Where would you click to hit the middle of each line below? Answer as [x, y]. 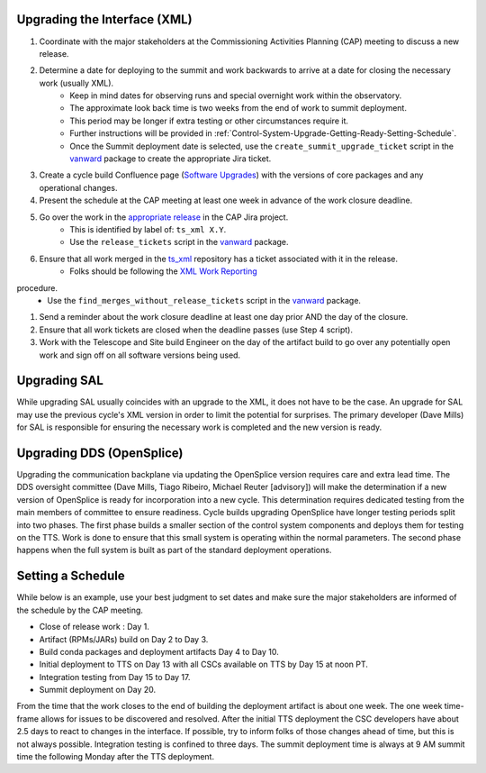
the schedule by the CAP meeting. [80, 610]
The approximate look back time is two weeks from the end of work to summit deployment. [238, 108]
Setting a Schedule [71, 576]
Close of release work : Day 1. [94, 627]
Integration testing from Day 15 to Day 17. [115, 677]
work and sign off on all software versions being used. [140, 355]
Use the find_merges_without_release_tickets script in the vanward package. [204, 300]
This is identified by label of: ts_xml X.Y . [148, 229]
